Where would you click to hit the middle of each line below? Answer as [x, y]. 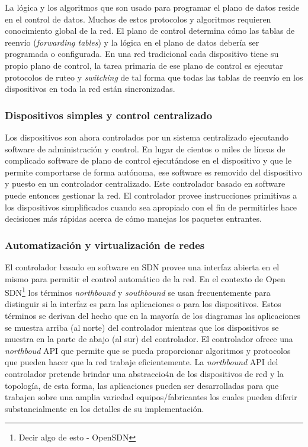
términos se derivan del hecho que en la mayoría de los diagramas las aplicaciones [153, 315]
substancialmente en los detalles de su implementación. [105, 408]
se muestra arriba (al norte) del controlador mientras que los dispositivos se [142, 327]
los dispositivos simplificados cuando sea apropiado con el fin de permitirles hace [151, 207]
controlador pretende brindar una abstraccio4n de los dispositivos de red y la [144, 373]
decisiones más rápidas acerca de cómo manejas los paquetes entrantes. [133, 218]
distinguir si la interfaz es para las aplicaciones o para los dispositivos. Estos [143, 304]
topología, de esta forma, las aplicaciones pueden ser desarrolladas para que [142, 385]
